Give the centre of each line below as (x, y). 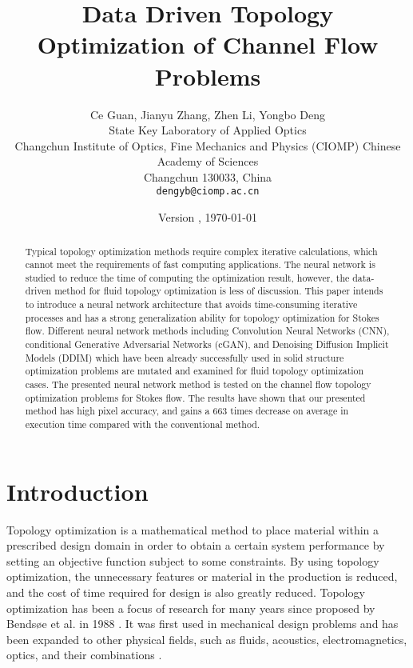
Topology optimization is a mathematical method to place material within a (193, 529)
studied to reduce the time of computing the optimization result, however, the (187, 277)
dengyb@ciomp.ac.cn (208, 192)
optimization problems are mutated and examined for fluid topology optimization (195, 371)
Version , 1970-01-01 (208, 217)
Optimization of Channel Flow (208, 44)
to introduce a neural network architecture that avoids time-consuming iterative (191, 304)
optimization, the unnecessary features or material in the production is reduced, (202, 576)
